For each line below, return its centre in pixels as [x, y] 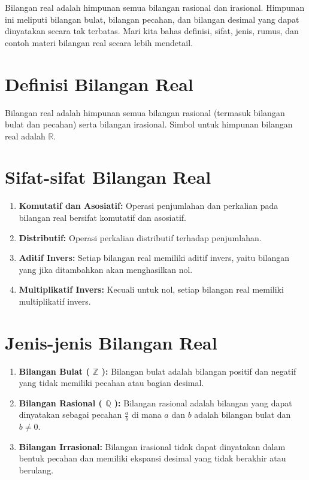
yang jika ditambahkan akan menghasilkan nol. [106, 269]
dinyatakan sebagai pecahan [70, 414]
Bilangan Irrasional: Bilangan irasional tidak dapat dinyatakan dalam [152, 446]
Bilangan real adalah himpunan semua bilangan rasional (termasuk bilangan [145, 112]
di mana [146, 414]
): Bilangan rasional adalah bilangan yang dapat [203, 402]
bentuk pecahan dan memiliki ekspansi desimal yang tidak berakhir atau [152, 458]
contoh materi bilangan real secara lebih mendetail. [99, 42]
